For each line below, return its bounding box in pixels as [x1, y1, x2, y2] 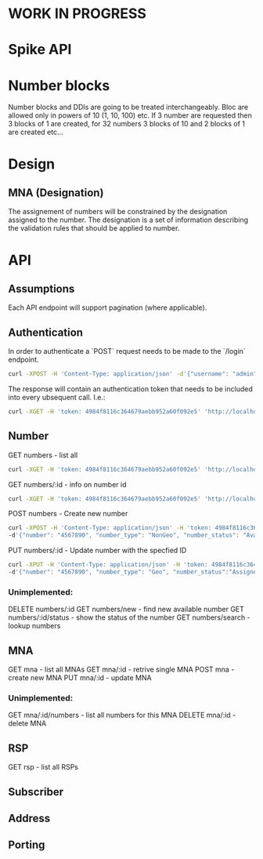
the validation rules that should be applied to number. [8, 224, 180, 233]
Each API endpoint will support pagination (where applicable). [8, 303, 207, 312]
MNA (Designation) [8, 186, 104, 199]
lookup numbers [8, 621, 61, 631]
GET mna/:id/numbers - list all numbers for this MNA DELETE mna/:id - [8, 711, 236, 720]
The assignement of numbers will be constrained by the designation [8, 207, 228, 217]
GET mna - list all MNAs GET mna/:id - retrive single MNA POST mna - [8, 664, 235, 675]
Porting [8, 839, 45, 852]
